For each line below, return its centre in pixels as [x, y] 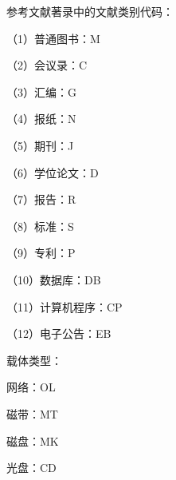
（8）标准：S [40, 226]
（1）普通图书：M [53, 38]
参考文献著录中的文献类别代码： [90, 11]
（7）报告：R [41, 199]
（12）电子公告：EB [59, 333]
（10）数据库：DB [54, 279]
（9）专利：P [41, 253]
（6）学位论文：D [53, 172]
